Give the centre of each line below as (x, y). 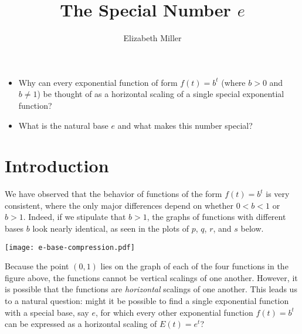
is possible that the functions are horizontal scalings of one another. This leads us (151, 289)
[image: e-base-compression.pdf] (70, 247)
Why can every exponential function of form (98, 82)
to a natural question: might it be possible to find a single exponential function (147, 301)
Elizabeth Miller (152, 38)
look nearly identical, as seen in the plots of (111, 228)
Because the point (37, 266)
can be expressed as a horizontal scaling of (81, 324)
